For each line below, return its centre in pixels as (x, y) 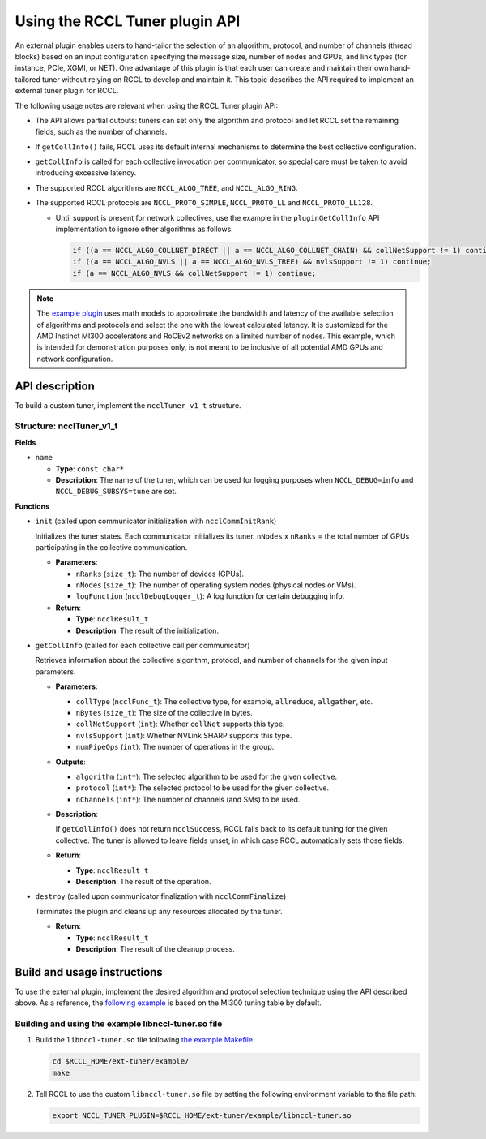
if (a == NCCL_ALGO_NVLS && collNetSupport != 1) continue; (194, 273)
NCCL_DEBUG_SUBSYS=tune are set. (116, 492)
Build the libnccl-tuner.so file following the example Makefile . (145, 1040)
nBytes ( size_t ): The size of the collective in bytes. (164, 712)
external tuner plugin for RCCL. (67, 91)
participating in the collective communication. (111, 547)
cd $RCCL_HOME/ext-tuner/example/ (121, 1062)
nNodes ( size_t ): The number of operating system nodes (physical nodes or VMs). (216, 585)
